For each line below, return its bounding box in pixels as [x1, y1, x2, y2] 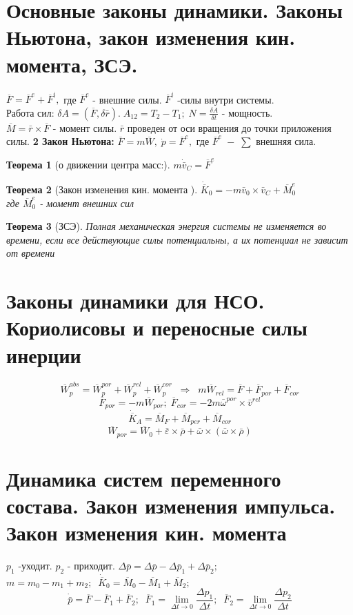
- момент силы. [52, 120, 117, 135]
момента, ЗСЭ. [6, 50, 138, 78]
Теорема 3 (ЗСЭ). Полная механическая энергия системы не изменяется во [6, 219, 327, 233]
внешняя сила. [256, 134, 316, 148]
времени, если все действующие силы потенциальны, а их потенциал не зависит [6, 232, 348, 246]
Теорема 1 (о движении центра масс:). [6, 157, 170, 171]
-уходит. [18, 558, 52, 573]
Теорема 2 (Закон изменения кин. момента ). [6, 182, 198, 197]
